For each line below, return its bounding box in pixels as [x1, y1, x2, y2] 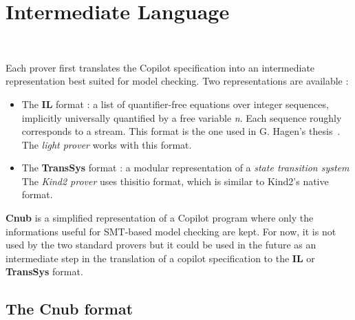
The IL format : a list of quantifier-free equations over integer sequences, [21, 96, 329, 111]
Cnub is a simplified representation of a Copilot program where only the [6, 211, 314, 225]
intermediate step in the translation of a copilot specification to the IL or [6, 250, 315, 265]
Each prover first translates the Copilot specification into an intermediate [6, 60, 315, 74]
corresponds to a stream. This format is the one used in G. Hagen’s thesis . [21, 124, 341, 138]
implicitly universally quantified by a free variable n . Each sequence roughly [21, 110, 342, 125]
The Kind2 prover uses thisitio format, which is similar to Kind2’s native [21, 173, 329, 188]
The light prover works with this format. [21, 137, 192, 151]
